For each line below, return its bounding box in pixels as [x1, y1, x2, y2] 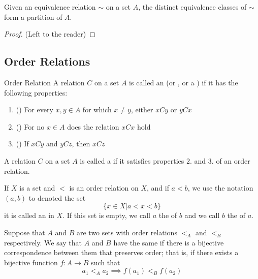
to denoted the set [28, 192, 86, 203]
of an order [216, 155, 250, 166]
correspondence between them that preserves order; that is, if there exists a [4, 247, 239, 258]
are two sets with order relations [76, 227, 177, 237]
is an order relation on [69, 182, 139, 193]
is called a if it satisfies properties [80, 155, 184, 166]
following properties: [4, 87, 68, 98]
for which [82, 104, 112, 115]
